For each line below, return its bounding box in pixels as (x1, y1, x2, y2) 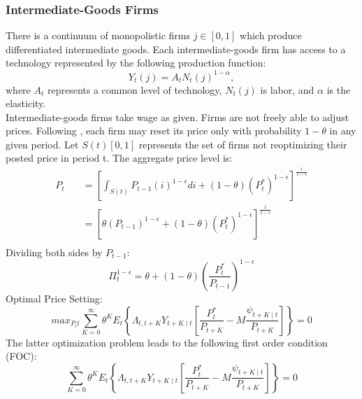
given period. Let (6, 136, 79, 151)
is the (326, 82, 351, 97)
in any (329, 123, 356, 138)
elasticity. (6, 96, 46, 111)
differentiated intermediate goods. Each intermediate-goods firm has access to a (6, 41, 346, 56)
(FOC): (6, 349, 37, 363)
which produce (240, 28, 302, 43)
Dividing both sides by (6, 244, 103, 259)
